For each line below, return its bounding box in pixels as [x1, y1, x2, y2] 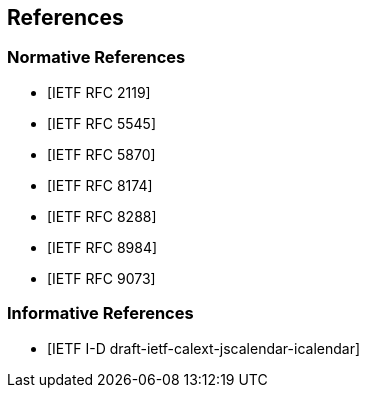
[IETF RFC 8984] [47, 238, 158, 256]
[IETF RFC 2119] [47, 83, 151, 101]
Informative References [7, 303, 194, 324]
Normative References [7, 47, 186, 68]
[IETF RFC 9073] [47, 269, 156, 287]
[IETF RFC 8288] [47, 207, 157, 225]
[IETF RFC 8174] [47, 176, 153, 194]
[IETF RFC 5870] [47, 145, 156, 163]
